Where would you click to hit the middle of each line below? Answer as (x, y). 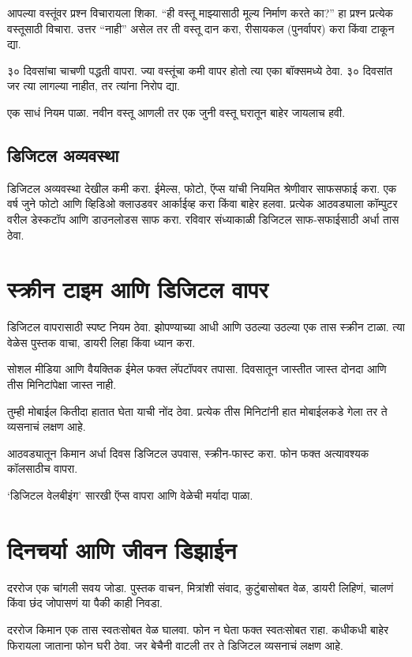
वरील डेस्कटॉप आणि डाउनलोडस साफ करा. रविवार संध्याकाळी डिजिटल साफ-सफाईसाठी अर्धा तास (203, 219)
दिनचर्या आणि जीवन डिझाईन (122, 549)
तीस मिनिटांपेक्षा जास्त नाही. (62, 385)
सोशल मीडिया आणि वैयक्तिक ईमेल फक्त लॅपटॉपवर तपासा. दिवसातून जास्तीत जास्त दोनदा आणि (197, 369)
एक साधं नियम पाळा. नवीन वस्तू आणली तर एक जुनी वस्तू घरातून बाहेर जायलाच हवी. (176, 112)
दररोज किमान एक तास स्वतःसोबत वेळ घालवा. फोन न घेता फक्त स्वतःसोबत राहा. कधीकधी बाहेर (198, 629)
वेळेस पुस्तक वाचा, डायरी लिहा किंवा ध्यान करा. (101, 342)
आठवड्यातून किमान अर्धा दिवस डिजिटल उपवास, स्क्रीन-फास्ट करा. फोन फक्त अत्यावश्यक (188, 453)
